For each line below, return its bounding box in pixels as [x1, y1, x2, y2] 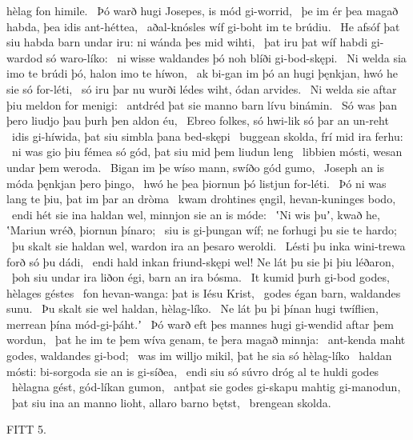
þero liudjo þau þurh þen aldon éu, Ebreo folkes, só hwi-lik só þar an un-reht [6, 112, 389, 129]
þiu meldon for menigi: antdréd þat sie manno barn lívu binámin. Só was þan [6, 96, 397, 113]
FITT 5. [6, 421, 46, 438]
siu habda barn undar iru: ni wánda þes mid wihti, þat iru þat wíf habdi [6, 34, 368, 50]
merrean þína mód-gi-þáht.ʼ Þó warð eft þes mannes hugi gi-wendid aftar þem [6, 315, 394, 332]
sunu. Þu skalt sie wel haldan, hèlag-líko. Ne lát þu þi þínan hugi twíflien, [6, 300, 379, 317]
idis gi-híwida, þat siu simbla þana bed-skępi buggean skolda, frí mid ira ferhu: [11, 127, 403, 144]
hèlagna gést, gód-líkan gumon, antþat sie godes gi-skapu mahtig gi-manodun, [11, 378, 401, 395]
